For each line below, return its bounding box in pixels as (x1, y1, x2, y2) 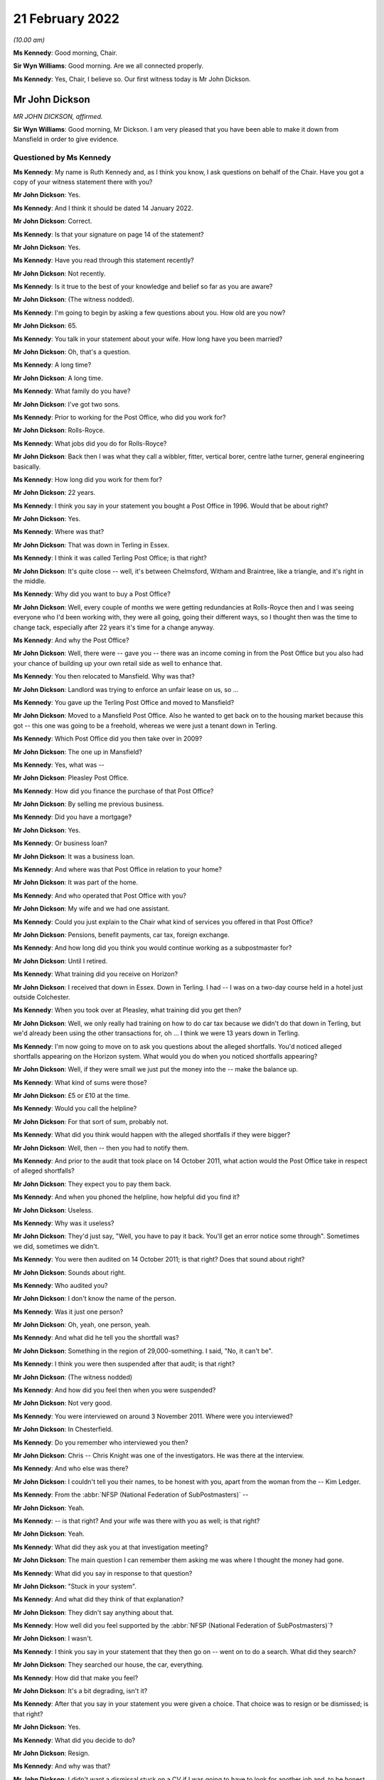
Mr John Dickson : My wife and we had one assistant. (13, 904, 170, 913)
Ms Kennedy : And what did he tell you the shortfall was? (13, 1334, 179, 1342)
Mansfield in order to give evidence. (13, 135, 119, 144)
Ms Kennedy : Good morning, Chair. (13, 48, 117, 57)
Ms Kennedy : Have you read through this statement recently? (13, 256, 195, 265)
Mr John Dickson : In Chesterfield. (13, 1425, 113, 1434)
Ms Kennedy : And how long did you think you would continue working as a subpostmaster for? (13, 943, 292, 952)
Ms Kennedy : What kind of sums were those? (13, 1078, 147, 1087)
